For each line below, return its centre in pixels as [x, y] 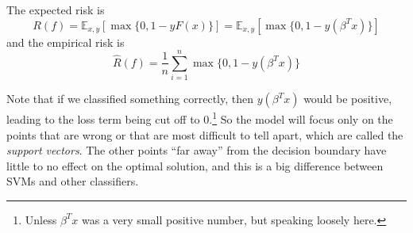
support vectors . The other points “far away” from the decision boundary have [197, 150]
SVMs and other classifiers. [73, 181]
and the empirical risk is [66, 42]
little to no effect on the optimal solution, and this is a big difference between [195, 165]
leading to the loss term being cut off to [103, 118]
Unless [41, 219]
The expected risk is [56, 10]
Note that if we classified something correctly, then [130, 99]
